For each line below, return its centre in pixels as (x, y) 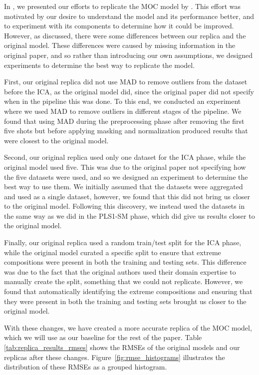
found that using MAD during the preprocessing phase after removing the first (124, 121)
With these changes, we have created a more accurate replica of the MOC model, (128, 327)
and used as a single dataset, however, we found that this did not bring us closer (127, 196)
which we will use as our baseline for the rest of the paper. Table (103, 337)
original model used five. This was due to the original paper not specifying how (125, 167)
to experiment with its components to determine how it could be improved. (119, 26)
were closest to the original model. (56, 140)
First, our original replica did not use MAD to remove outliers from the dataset (126, 82)
